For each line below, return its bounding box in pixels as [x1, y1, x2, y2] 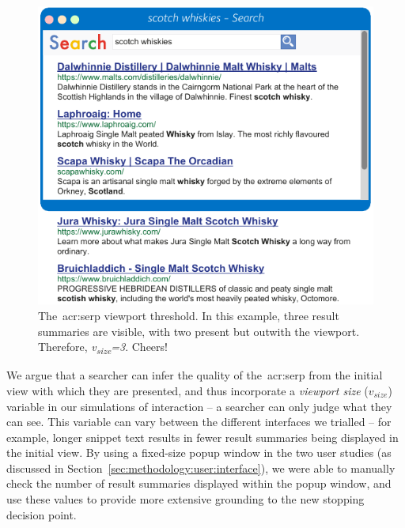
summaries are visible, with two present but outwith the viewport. [38, 322, 360, 339]
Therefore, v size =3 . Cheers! [38, 338, 168, 356]
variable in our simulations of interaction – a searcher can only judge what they [6, 398, 392, 414]
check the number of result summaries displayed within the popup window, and [6, 475, 392, 492]
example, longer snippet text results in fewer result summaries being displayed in [6, 428, 399, 445]
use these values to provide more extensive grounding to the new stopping [6, 491, 365, 507]
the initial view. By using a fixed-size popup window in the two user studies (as [6, 444, 392, 461]
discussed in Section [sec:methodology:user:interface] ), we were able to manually [6, 459, 396, 476]
